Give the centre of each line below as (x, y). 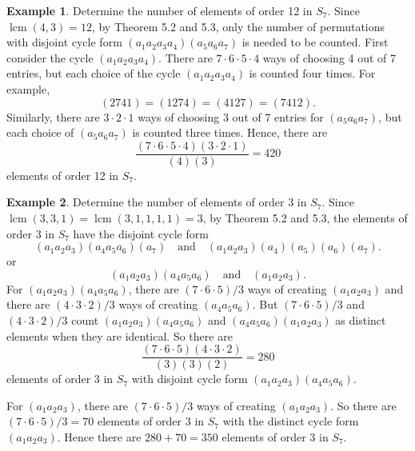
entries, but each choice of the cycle (94, 73)
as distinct (361, 319)
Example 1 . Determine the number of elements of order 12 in (160, 10)
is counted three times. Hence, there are (230, 132)
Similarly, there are (53, 116)
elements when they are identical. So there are (120, 335)
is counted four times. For (312, 73)
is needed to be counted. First (315, 42)
